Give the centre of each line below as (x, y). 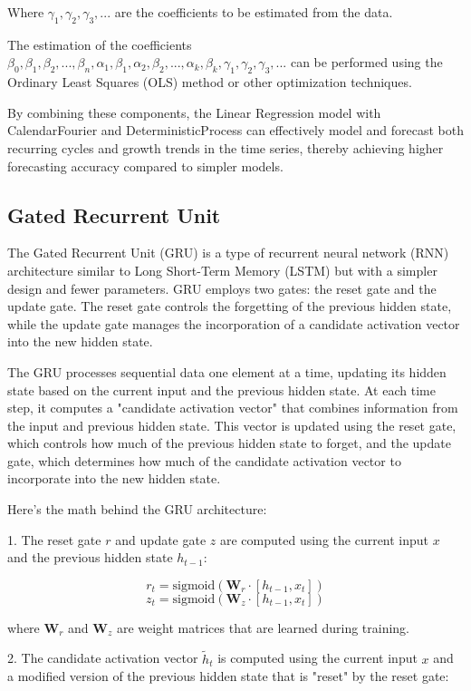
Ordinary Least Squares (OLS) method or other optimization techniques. (210, 82)
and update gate (161, 539)
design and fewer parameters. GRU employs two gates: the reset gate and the (222, 288)
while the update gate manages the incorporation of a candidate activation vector (234, 323)
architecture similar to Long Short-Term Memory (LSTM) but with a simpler (222, 270)
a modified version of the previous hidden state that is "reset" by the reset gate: (228, 676)
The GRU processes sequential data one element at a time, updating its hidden (227, 371)
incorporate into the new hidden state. (114, 478)
